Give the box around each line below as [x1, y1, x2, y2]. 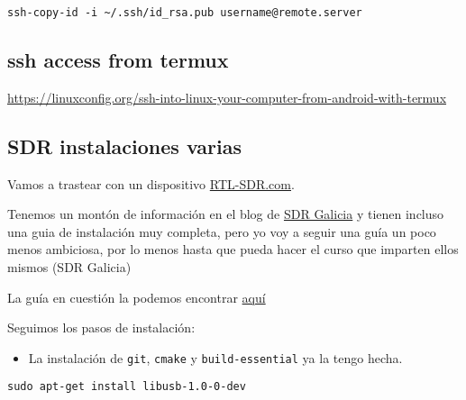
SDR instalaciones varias [7, 132, 242, 159]
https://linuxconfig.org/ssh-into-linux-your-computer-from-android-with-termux [7, 87, 447, 106]
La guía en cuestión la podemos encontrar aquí [7, 287, 266, 306]
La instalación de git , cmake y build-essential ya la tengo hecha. [28, 348, 403, 367]
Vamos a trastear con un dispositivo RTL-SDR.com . [7, 174, 295, 193]
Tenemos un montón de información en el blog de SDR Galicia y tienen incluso [7, 205, 444, 223]
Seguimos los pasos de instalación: [7, 318, 196, 337]
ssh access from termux [7, 46, 229, 74]
